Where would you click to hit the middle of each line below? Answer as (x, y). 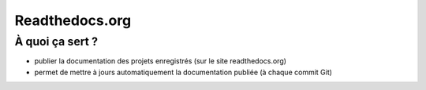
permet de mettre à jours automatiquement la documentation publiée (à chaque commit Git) (183, 72)
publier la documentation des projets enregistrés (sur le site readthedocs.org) (161, 61)
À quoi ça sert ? (56, 41)
